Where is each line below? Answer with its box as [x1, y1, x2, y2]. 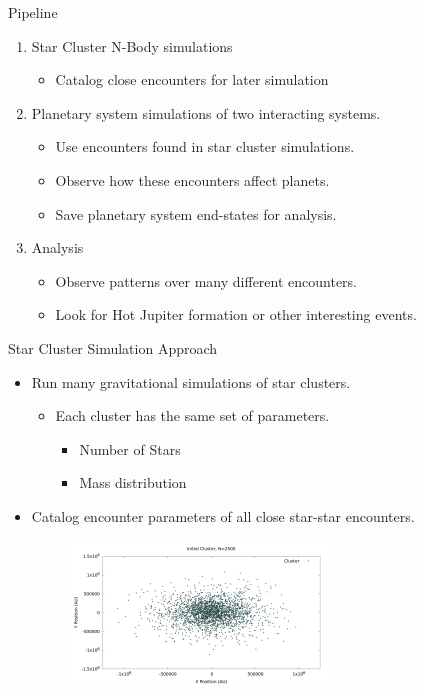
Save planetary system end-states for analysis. [55, 203, 337, 224]
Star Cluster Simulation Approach [8, 337, 218, 358]
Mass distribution [79, 472, 187, 493]
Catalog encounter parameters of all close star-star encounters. [31, 505, 415, 526]
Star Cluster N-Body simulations [31, 35, 233, 56]
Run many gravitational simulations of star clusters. [31, 371, 351, 392]
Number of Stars [79, 438, 181, 459]
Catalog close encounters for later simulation [55, 69, 329, 90]
